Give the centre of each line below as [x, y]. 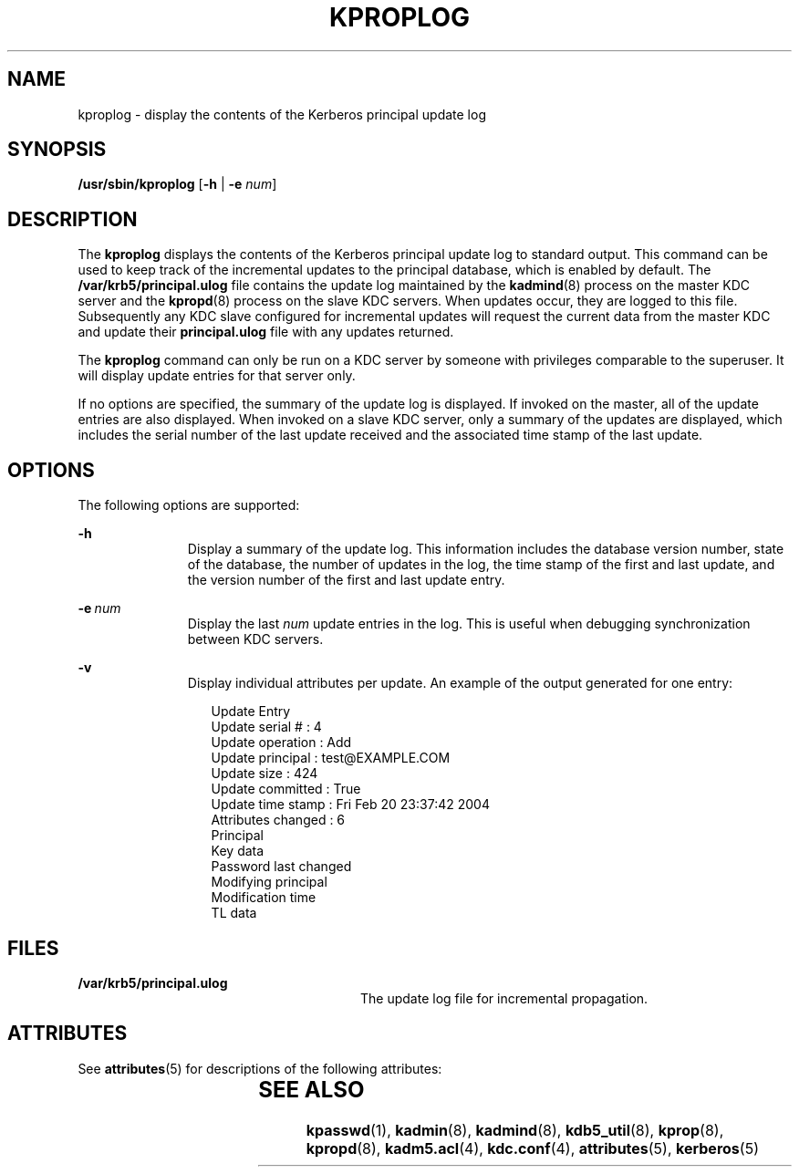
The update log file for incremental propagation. [504, 998]
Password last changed [281, 867]
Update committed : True [286, 789]
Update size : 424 [265, 774]
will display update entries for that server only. [217, 376]
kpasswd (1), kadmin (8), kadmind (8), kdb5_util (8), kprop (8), [515, 1130]
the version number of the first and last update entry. [346, 580]
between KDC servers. [255, 639]
